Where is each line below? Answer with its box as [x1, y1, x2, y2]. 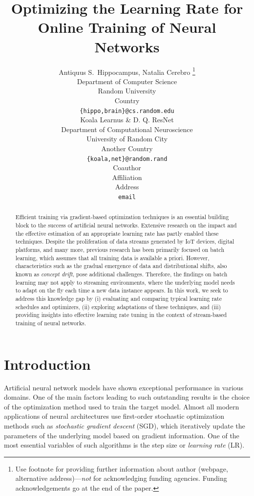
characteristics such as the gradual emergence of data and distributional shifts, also [15, 262, 227, 270]
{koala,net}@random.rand [86, 155, 168, 162]
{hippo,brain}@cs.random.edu [80, 107, 174, 114]
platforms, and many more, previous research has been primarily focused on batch [15, 246, 225, 254]
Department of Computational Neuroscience [61, 124, 193, 134]
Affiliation [112, 172, 142, 182]
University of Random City [86, 134, 168, 144]
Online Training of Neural [38, 17, 216, 37]
